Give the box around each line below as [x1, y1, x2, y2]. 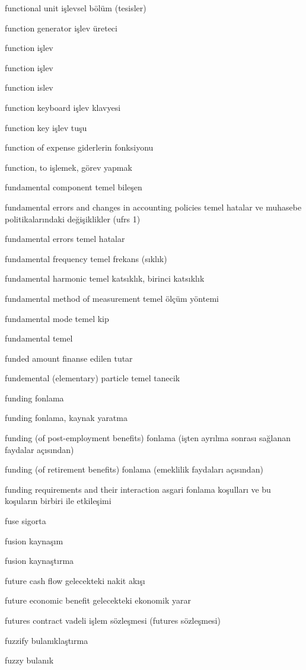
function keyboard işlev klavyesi [5, 101, 121, 113]
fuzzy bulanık [5, 654, 54, 666]
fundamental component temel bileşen [5, 181, 142, 193]
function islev [5, 81, 53, 94]
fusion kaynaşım [5, 534, 63, 547]
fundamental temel [5, 332, 73, 344]
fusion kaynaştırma [5, 554, 74, 567]
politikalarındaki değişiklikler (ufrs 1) [5, 212, 141, 225]
